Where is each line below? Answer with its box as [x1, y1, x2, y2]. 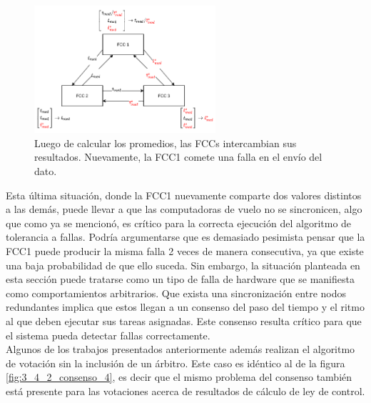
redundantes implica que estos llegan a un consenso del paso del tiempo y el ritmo [6, 299, 365, 314]
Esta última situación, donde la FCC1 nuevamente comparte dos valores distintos [6, 187, 362, 202]
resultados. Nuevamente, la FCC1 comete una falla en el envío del [34, 149, 322, 164]
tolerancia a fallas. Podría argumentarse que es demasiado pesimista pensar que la [6, 229, 365, 244]
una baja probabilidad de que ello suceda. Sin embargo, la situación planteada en [6, 257, 360, 272]
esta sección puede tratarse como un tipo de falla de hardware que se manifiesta [6, 272, 355, 287]
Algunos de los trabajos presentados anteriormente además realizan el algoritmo [6, 342, 355, 357]
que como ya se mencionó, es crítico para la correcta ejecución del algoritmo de [6, 215, 352, 230]
